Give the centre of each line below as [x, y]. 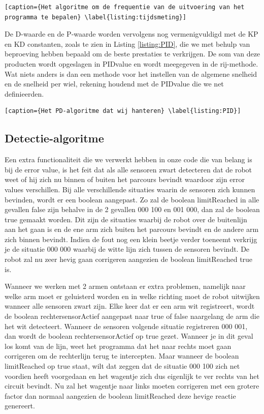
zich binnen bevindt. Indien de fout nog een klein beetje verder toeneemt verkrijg [131, 239]
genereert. [20, 406]
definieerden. [24, 93]
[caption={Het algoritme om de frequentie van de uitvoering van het [125, 7]
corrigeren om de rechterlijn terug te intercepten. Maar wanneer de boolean [122, 356]
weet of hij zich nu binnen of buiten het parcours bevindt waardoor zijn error [125, 179]
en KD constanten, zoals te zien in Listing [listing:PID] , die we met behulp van [127, 43]
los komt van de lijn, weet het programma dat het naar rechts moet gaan [118, 346]
